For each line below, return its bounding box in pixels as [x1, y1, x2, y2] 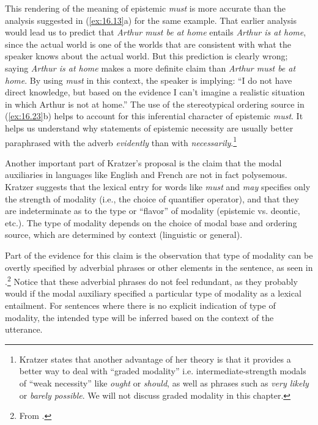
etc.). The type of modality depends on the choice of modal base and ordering [5, 216, 297, 229]
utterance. [5, 323, 43, 336]
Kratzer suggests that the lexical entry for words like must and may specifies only [5, 180, 311, 193]
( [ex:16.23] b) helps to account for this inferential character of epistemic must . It [5, 109, 303, 122]
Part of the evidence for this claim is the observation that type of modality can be [5, 248, 313, 261]
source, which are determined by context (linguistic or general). [5, 228, 243, 241]
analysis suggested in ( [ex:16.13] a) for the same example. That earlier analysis [5, 13, 297, 26]
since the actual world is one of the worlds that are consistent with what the [5, 37, 291, 50]
